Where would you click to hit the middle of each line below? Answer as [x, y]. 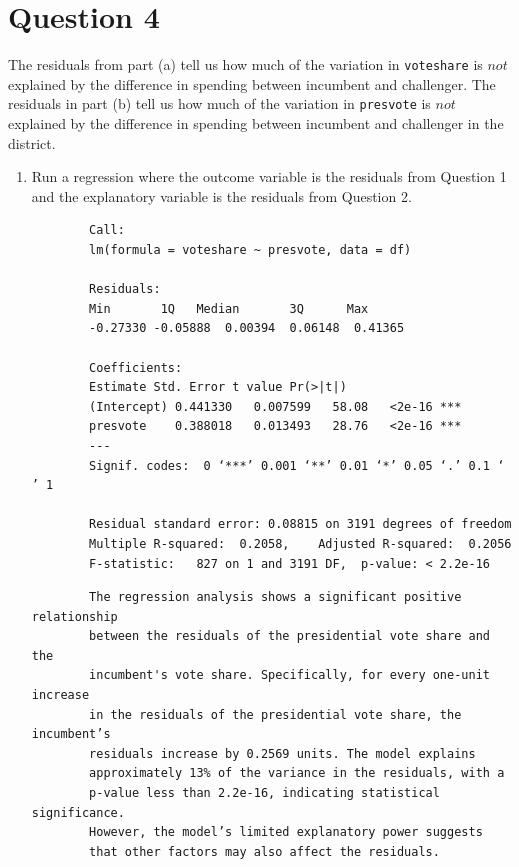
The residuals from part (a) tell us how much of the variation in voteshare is [245, 64]
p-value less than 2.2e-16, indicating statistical [264, 793]
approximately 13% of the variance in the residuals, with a [297, 773]
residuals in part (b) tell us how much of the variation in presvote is [219, 103]
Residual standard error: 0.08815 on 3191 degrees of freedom [300, 524]
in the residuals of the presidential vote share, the [275, 714]
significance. [78, 812]
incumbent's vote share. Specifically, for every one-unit [289, 675]
